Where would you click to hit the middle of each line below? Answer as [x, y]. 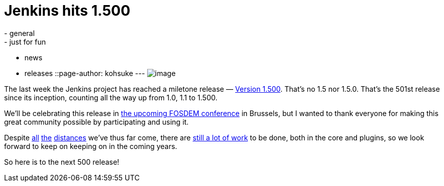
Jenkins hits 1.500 [67, 11]
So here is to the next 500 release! [62, 162]
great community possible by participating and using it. [96, 122]
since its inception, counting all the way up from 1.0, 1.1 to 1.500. [111, 97]
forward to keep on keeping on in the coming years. [91, 146]
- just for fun [25, 42]
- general [20, 33]
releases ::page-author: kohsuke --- [85, 73]
